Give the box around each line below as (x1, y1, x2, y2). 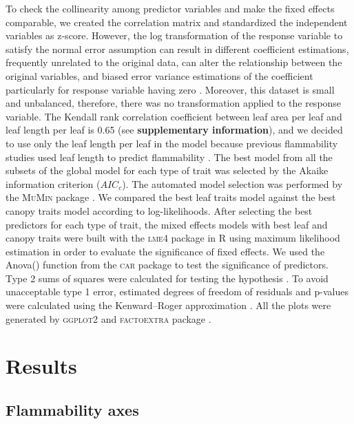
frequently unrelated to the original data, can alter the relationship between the (6, 55, 342, 70)
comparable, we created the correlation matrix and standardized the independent (6, 14, 348, 29)
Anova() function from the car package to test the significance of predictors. (6, 257, 329, 272)
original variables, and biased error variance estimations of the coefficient (6, 68, 313, 83)
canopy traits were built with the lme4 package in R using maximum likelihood (6, 231, 340, 245)
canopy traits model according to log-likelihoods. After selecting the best (6, 203, 313, 218)
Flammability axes (6, 399, 139, 421)
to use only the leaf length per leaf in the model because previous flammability (6, 136, 338, 150)
